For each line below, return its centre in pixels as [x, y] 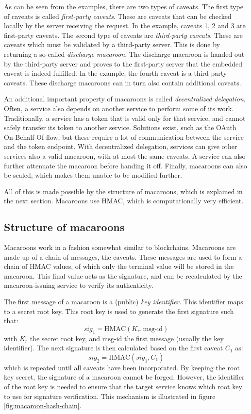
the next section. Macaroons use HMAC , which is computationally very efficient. [124, 201]
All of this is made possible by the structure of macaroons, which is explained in [123, 191]
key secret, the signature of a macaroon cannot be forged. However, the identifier [124, 377]
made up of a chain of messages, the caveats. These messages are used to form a [123, 257]
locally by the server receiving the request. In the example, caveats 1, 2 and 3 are [125, 25]
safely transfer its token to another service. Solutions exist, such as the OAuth [120, 127]
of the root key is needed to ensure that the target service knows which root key [123, 386]
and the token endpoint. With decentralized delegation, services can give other [121, 146]
